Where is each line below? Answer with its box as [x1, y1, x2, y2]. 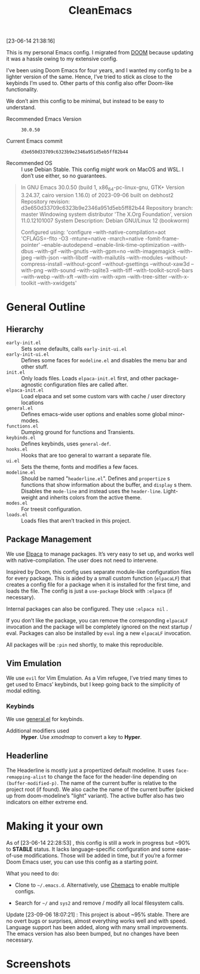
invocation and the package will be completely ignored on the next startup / [6, 623, 192, 630]
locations [21, 399, 44, 406]
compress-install [20, 260, 63, 267]
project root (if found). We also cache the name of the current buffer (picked [6, 786, 194, 793]
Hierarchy [6, 324, 44, 334]
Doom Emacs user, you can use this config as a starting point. [6, 858, 159, 865]
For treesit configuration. [21, 505, 82, 512]
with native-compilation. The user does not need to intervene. [6, 557, 158, 564]
